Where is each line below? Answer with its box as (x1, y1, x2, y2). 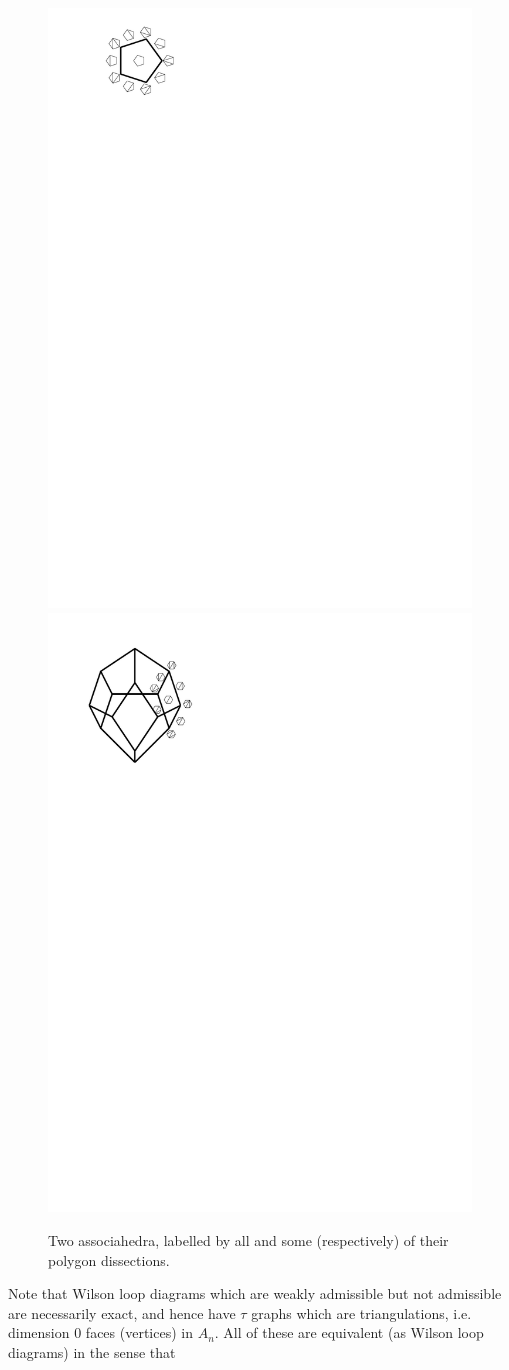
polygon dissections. (48, 1249, 170, 1270)
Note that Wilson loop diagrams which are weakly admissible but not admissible (8, 1283, 502, 1304)
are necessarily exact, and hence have (8, 1302, 236, 1323)
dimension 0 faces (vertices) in (8, 1322, 193, 1343)
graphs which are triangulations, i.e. (251, 1302, 472, 1323)
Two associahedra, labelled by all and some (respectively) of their (48, 1230, 449, 1251)
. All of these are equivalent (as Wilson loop (214, 1322, 484, 1343)
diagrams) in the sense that (8, 1342, 176, 1362)
